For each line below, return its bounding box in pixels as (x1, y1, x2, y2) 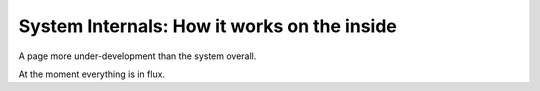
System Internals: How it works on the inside (18, 15, 397, 37)
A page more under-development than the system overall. (18, 50, 257, 62)
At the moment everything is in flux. (18, 68, 165, 80)
